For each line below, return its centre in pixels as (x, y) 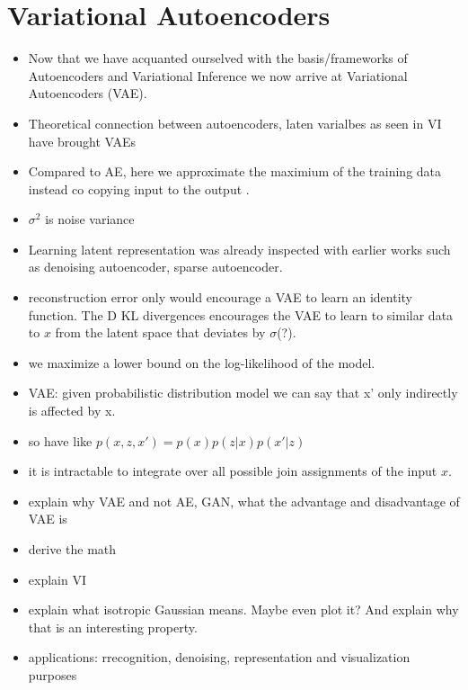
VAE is (48, 519)
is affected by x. (72, 411)
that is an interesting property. (113, 627)
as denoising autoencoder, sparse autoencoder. (155, 267)
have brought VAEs (82, 141)
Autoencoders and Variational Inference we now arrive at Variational (218, 75)
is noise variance (90, 219)
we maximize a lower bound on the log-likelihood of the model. (202, 362)
